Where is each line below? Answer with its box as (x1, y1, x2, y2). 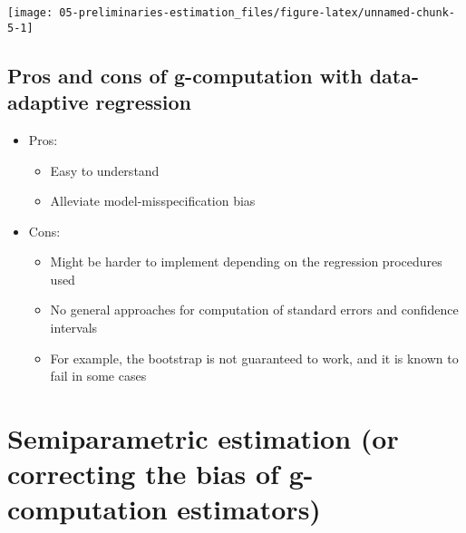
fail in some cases (50, 366, 147, 385)
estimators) (177, 490, 321, 528)
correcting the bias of (7, 455, 279, 492)
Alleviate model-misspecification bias (50, 191, 256, 210)
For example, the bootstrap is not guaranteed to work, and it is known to (50, 348, 459, 367)
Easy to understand (50, 160, 160, 179)
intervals (50, 318, 98, 337)
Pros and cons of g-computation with (7, 61, 363, 89)
